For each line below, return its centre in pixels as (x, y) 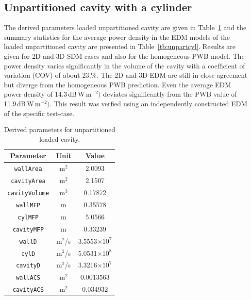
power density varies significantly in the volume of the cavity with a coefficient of (125, 65)
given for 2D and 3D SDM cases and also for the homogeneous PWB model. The (124, 56)
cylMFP (28, 217)
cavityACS (28, 290)
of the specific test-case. (39, 113)
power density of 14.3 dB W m (48, 94)
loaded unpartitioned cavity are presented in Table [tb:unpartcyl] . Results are (120, 46)
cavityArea (28, 181)
